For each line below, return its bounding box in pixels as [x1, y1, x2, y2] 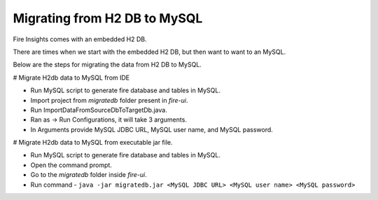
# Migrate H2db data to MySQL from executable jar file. [13, 138, 173, 147]
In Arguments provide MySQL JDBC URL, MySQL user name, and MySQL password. [30, 125, 273, 134]
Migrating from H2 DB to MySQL [13, 10, 203, 26]
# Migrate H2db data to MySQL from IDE [13, 73, 129, 82]
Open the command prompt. [30, 161, 112, 169]
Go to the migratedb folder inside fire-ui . [30, 171, 147, 179]
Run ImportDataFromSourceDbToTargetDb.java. [30, 106, 167, 114]
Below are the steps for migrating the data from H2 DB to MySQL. [13, 60, 202, 69]
